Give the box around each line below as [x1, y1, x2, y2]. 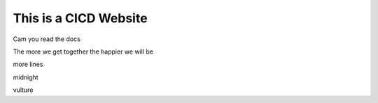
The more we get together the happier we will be [13, 47, 154, 56]
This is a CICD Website [13, 10, 148, 26]
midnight [13, 73, 38, 81]
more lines [13, 60, 43, 69]
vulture [13, 86, 34, 94]
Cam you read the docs [13, 35, 80, 43]
